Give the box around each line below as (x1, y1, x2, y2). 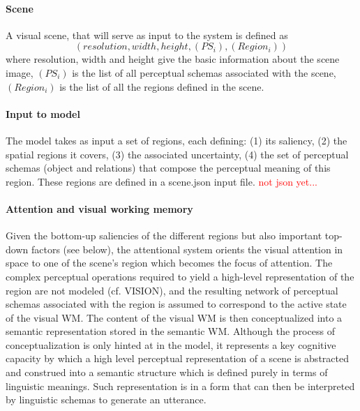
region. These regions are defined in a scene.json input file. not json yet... (6, 174, 317, 188)
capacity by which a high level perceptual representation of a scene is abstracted (6, 351, 349, 366)
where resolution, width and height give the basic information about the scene (6, 52, 340, 66)
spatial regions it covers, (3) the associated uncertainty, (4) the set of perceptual (6, 147, 349, 161)
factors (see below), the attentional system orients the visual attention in (31, 241, 343, 256)
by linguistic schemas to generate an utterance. (6, 392, 207, 407)
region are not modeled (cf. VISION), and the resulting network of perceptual (6, 283, 338, 297)
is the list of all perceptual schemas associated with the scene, (72, 65, 336, 80)
